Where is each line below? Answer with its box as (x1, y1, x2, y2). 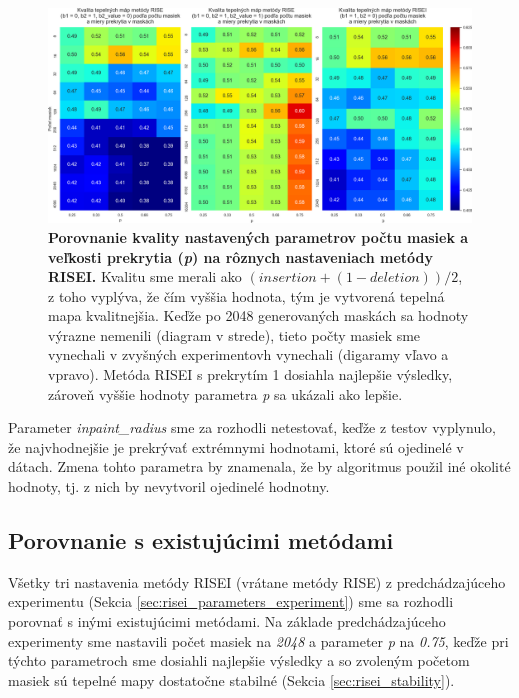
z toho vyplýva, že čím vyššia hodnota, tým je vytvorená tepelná (48, 285, 445, 306)
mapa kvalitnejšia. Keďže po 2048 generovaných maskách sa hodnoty (48, 305, 469, 326)
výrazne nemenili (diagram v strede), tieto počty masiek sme (48, 324, 421, 345)
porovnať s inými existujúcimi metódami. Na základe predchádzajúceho (8, 611, 446, 632)
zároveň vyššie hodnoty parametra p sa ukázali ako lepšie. (48, 383, 403, 404)
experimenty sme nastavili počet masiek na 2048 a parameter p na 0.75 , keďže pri (8, 630, 509, 651)
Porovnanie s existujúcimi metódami (8, 525, 394, 556)
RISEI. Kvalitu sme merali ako (48, 266, 242, 287)
